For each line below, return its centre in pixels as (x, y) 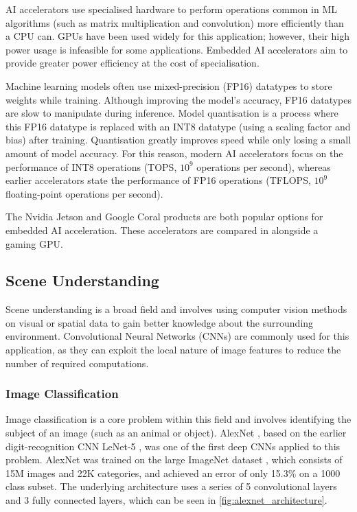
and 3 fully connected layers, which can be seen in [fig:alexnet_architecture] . (166, 500)
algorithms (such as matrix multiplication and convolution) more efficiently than (175, 22)
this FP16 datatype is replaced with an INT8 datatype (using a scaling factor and (178, 126)
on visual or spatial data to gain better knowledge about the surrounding (160, 322)
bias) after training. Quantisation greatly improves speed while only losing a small (178, 140)
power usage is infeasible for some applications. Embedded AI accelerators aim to (177, 49)
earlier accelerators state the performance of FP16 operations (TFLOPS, (158, 180)
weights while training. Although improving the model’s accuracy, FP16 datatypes (178, 99)
